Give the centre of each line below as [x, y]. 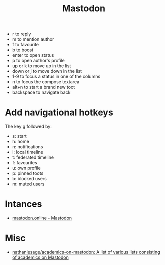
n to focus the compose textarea [46, 82]
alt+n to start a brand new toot [44, 87]
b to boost [23, 50]
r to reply [22, 34]
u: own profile [26, 168]
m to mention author [33, 39]
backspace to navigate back [41, 92]
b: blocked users [30, 179]
